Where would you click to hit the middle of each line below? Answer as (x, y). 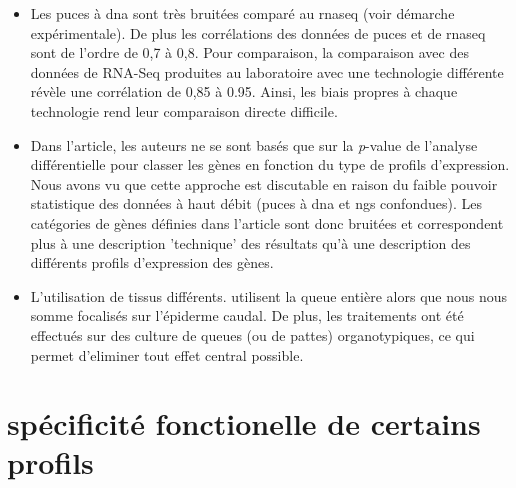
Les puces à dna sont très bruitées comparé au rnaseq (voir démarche (242, 13)
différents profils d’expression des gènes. (152, 262)
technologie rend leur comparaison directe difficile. (184, 110)
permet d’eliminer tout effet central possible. (167, 354)
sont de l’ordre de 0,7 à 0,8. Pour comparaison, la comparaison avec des (249, 52)
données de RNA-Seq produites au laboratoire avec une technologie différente (267, 71)
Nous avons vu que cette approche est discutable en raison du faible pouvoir (264, 183)
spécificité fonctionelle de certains (244, 423)
